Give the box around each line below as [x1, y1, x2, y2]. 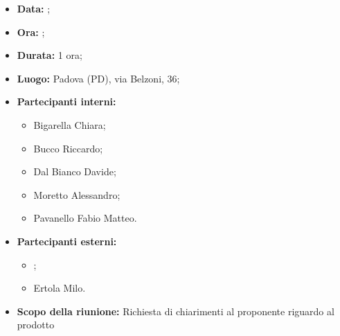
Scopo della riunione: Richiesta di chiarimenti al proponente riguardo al [17, 303, 334, 318]
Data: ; [17, 1, 51, 15]
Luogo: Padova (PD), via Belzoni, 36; [17, 71, 180, 85]
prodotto [17, 317, 55, 332]
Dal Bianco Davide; [33, 164, 116, 179]
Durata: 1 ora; [17, 48, 82, 62]
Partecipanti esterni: [17, 233, 117, 248]
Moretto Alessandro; [33, 187, 120, 202]
